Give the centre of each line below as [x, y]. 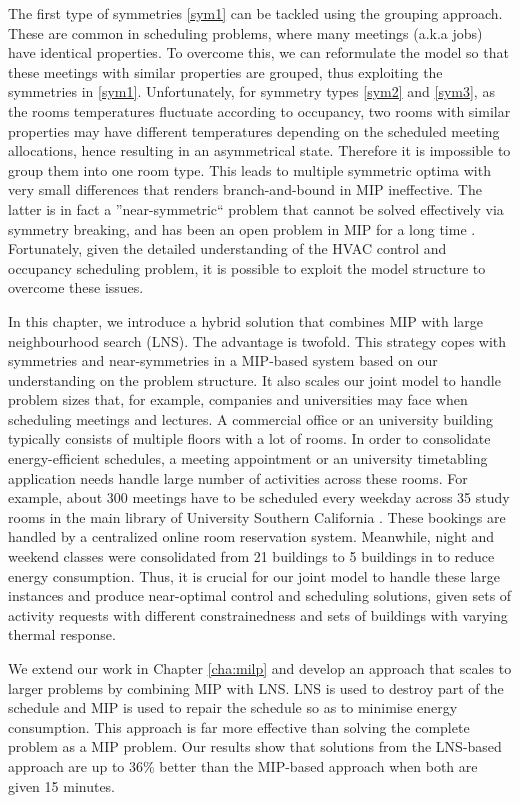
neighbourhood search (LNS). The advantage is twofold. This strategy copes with [257, 340]
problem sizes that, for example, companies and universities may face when [238, 399]
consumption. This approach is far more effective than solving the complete [239, 726]
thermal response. [62, 634]
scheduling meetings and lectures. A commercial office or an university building [250, 418]
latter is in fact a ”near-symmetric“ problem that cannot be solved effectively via [256, 208]
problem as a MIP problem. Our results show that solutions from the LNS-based [255, 746]
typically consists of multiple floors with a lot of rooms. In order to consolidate [249, 438]
